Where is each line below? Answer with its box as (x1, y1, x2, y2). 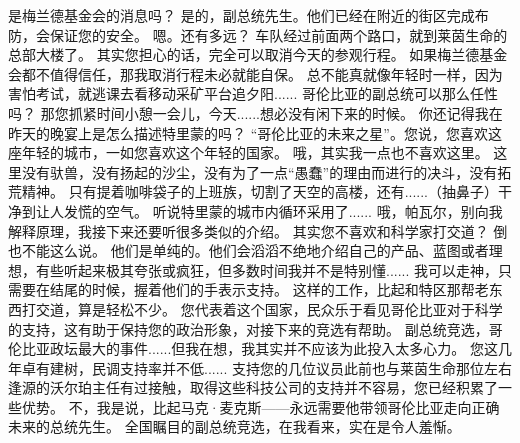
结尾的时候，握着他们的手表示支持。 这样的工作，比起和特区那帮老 (49, 279, 489, 300)
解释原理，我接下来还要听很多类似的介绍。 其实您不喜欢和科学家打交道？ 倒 (8, 220, 508, 241)
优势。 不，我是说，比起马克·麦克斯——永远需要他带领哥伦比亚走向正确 (21, 396, 500, 417)
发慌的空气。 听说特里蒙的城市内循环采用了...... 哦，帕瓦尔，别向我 (63, 200, 503, 221)
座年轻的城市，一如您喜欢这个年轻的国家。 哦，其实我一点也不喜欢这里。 (8, 142, 489, 163)
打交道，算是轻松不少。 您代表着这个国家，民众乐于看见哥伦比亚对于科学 (21, 298, 503, 319)
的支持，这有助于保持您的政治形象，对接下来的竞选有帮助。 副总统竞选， (8, 318, 489, 339)
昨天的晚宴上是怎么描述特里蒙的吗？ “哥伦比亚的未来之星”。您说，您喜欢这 (8, 122, 502, 143)
